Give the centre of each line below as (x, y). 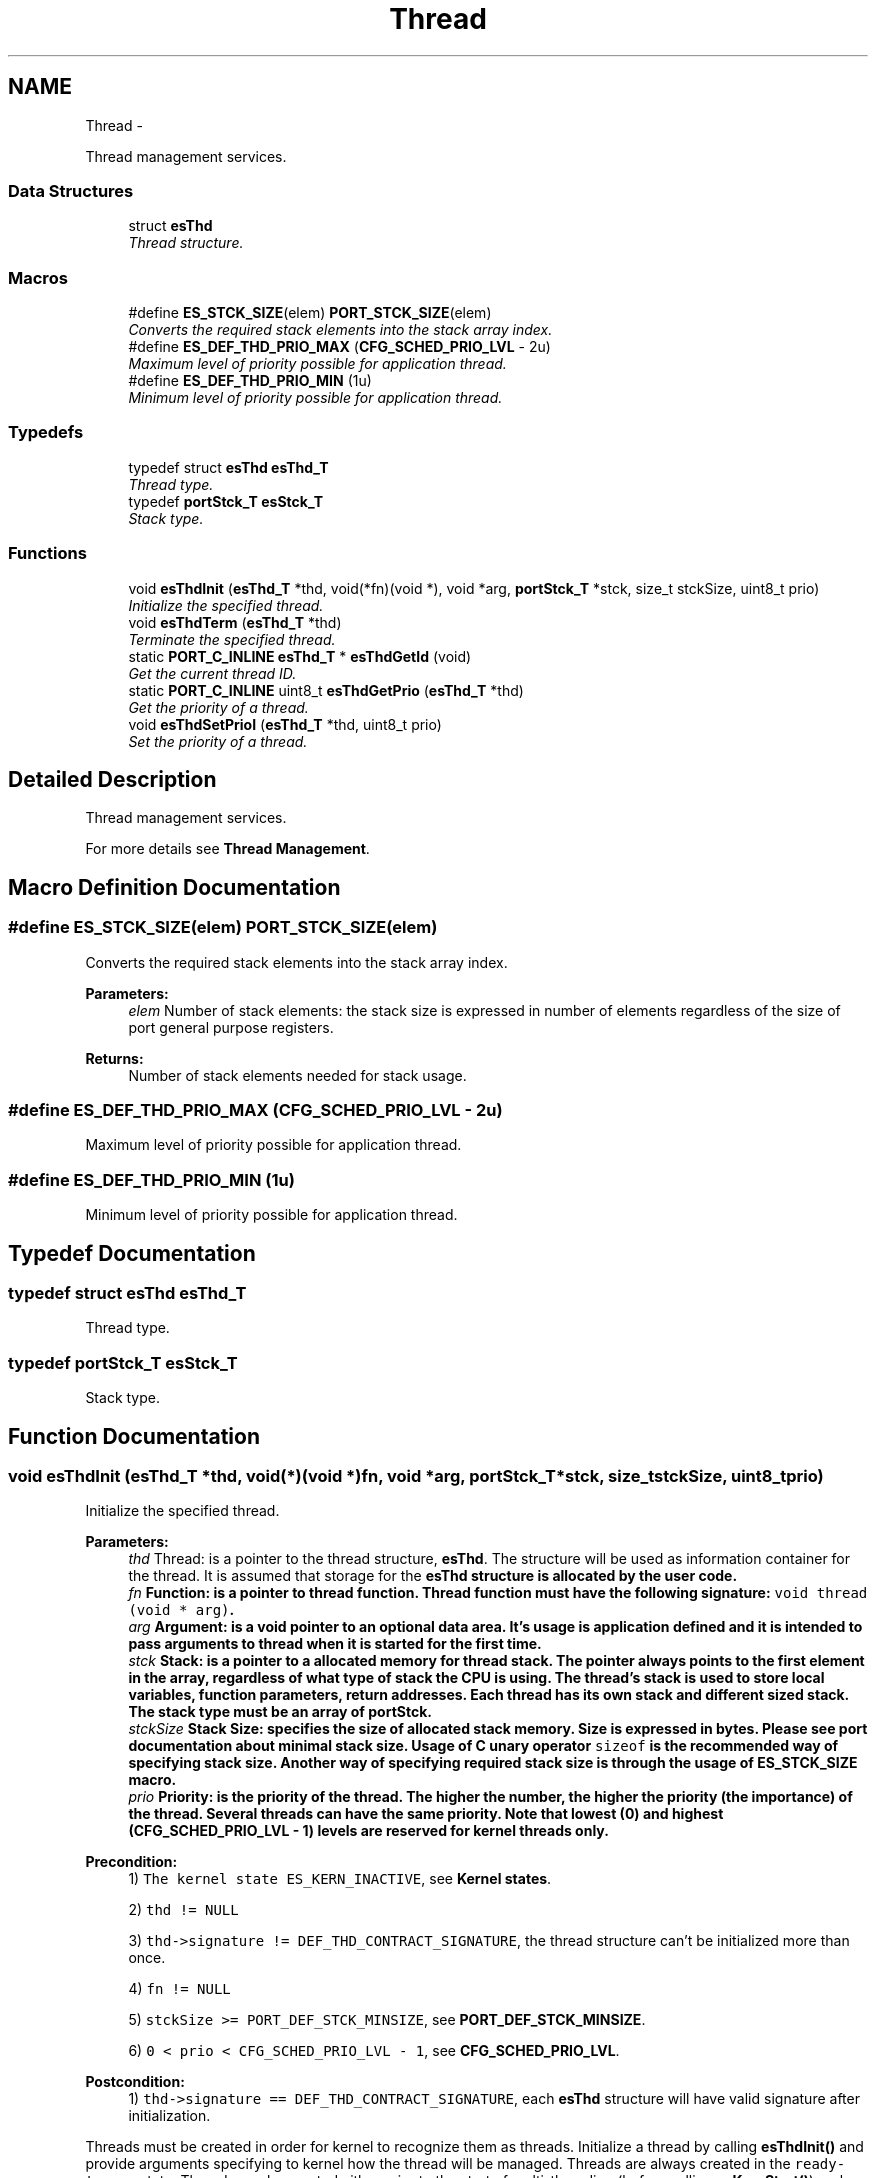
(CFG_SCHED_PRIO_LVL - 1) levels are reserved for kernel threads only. (368, 1831)
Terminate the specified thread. (232, 639)
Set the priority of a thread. (218, 741)
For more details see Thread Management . (227, 849)
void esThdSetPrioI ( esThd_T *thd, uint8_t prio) (285, 724)
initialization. (169, 2116)
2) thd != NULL (183, 1910)
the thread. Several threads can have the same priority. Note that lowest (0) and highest (426, 1814)
